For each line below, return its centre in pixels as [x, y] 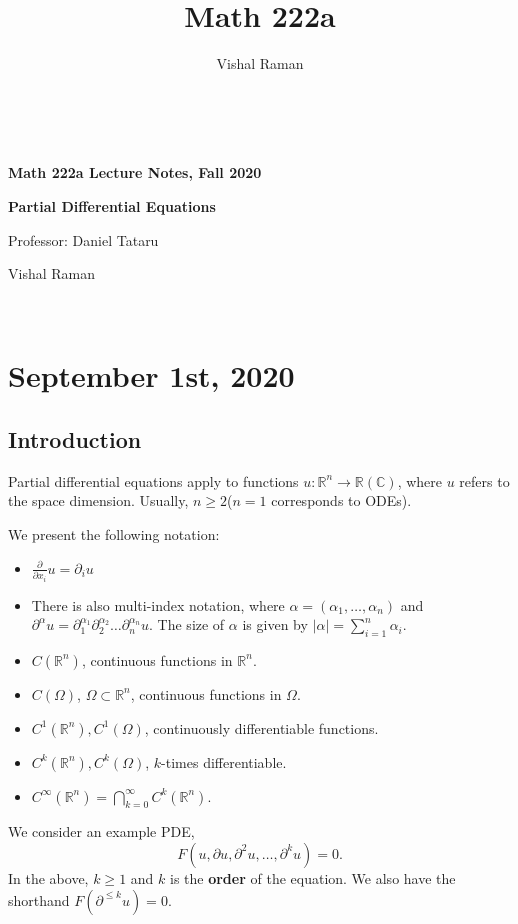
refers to [484, 480]
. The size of [187, 624]
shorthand [39, 899]
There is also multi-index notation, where [158, 604]
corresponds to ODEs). [341, 500]
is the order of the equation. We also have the [312, 877]
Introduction [75, 439]
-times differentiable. [224, 761]
